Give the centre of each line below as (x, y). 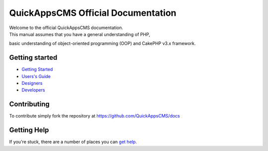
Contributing (29, 104)
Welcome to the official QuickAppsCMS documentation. (66, 28)
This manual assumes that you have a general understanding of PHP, (80, 34)
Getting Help (29, 130)
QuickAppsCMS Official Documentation (93, 13)
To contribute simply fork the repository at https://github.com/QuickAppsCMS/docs (95, 116)
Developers (33, 90)
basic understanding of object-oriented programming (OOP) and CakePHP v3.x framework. (102, 43)
